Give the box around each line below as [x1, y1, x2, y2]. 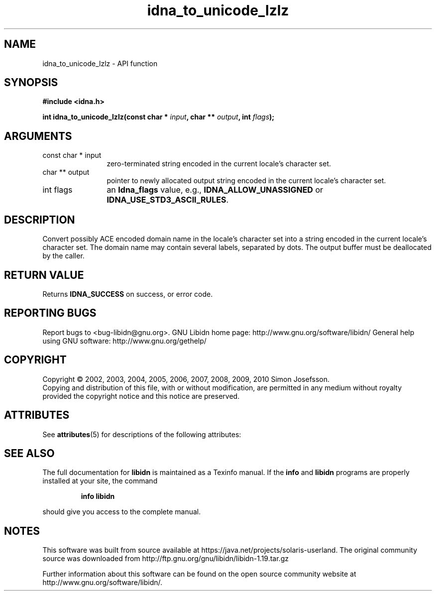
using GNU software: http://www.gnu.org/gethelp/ [42, 336, 207, 345]
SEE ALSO [4, 447, 55, 460]
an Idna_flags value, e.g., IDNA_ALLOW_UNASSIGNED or [107, 185, 324, 195]
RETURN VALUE [4, 268, 84, 281]
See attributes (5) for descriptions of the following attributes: [42, 430, 241, 439]
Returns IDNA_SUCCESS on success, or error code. [42, 289, 213, 298]
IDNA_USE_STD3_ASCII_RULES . [107, 195, 229, 205]
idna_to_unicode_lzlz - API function [42, 59, 158, 68]
